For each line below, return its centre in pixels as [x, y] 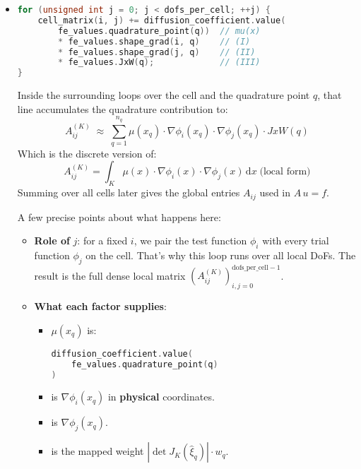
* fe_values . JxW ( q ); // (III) [159, 63]
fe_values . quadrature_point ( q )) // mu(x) [159, 31]
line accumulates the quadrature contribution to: [123, 108]
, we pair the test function [190, 241]
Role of [52, 241]
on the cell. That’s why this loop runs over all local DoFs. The [221, 255]
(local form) [285, 172]
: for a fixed [102, 241]
